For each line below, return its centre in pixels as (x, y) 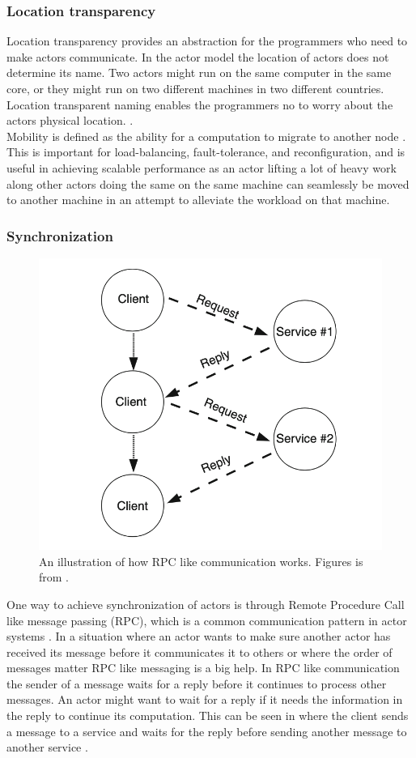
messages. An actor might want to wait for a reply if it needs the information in (205, 699)
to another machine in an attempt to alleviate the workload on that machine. (198, 200)
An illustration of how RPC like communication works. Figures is (201, 561)
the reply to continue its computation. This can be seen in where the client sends (208, 715)
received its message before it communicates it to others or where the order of (200, 652)
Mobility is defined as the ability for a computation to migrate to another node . (206, 136)
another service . (47, 747)
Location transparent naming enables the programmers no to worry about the (200, 104)
